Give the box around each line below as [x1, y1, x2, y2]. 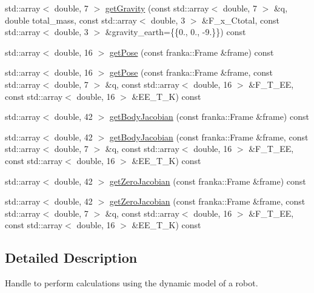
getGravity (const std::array [105, 2, 209, 14]
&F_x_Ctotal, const [202, 13, 279, 26]
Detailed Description [5, 248, 138, 267]
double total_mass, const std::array [5, 13, 137, 26]
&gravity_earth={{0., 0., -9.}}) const [105, 25, 246, 38]
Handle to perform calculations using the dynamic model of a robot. [5, 277, 258, 289]
